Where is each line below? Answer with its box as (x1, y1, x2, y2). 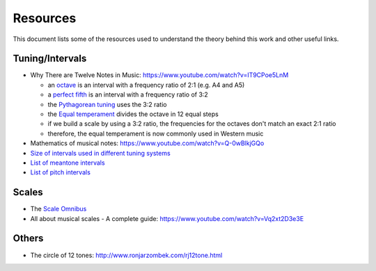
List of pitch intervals (30, 168, 91, 176)
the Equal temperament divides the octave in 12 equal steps (47, 110, 219, 118)
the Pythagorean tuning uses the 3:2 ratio (47, 100, 167, 108)
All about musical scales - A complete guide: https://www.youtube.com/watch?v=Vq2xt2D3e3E (30, 214, 304, 222)
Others (13, 233, 44, 245)
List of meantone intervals (30, 158, 105, 167)
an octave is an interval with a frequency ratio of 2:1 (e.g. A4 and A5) (47, 81, 245, 89)
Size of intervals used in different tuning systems (30, 149, 171, 157)
